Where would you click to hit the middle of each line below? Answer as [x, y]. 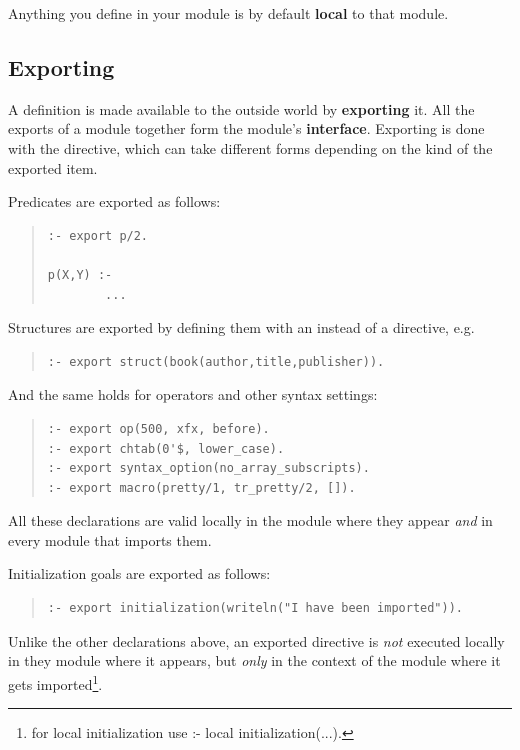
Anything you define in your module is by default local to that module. [228, 13]
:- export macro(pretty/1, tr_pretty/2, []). [201, 487]
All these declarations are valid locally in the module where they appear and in [250, 520]
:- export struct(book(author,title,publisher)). [216, 361]
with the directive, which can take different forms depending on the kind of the [250, 147]
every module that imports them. [110, 539]
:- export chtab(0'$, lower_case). [166, 448]
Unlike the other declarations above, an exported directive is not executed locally [256, 640]
